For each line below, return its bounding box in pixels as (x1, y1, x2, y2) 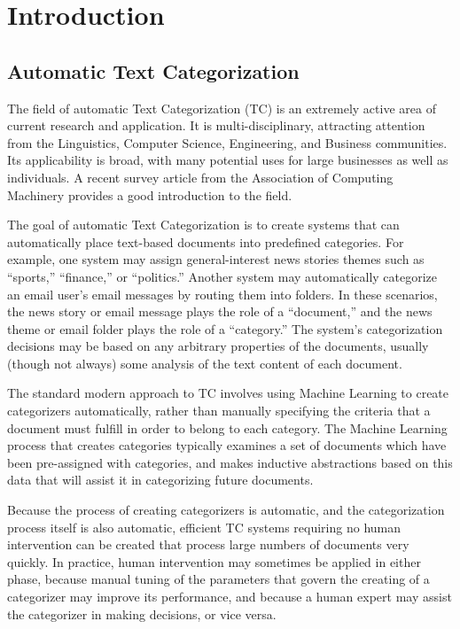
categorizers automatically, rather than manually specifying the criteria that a (7, 401, 431, 420)
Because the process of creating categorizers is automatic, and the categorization (7, 501, 445, 519)
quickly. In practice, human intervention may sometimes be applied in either (7, 552, 421, 571)
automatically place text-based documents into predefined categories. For (7, 232, 404, 251)
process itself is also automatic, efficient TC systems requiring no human (7, 517, 402, 536)
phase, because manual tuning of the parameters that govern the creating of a (7, 570, 430, 588)
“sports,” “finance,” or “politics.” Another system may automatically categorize (7, 267, 438, 285)
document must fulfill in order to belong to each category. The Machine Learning (7, 418, 448, 437)
